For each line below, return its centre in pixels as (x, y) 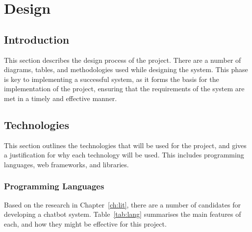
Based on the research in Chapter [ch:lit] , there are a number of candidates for (122, 204)
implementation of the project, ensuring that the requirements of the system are (124, 89)
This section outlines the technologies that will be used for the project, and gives (125, 145)
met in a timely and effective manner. (61, 98)
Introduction (37, 39)
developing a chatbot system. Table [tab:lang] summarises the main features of (123, 214)
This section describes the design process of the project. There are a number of (123, 60)
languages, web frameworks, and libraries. (66, 164)
